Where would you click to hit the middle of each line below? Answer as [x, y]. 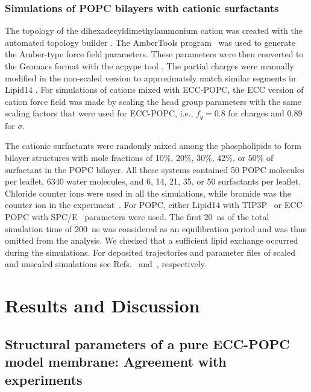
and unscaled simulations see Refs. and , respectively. [106, 264]
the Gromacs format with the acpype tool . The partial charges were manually [149, 66]
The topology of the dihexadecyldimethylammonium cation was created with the [154, 30]
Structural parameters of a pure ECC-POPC [147, 343]
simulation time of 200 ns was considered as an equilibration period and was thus [155, 228]
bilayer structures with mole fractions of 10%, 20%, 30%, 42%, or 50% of [139, 158]
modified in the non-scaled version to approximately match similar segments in [150, 77]
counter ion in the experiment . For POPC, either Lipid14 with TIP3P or [143, 205]
